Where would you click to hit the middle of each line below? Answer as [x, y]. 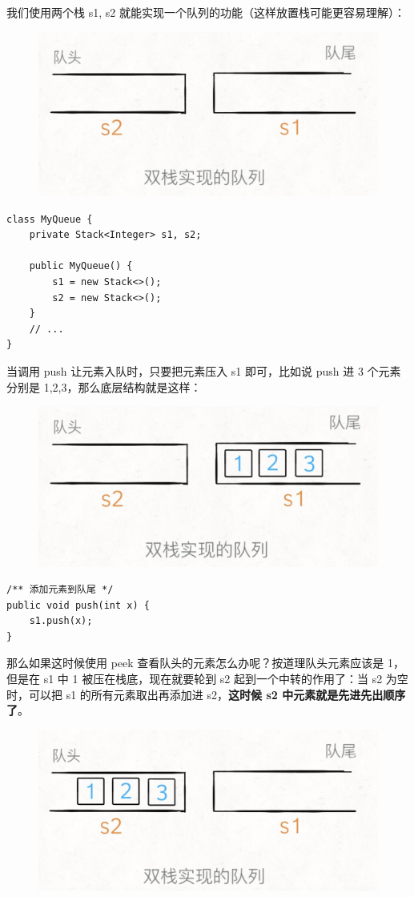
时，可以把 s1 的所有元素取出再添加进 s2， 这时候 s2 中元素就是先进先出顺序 [206, 694]
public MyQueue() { [81, 266]
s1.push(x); [61, 621]
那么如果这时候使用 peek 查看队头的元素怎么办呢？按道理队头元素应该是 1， [205, 663]
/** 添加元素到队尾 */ [60, 590]
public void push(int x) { [78, 605]
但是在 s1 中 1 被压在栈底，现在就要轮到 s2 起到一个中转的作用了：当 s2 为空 [207, 679]
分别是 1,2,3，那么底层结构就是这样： [104, 386]
